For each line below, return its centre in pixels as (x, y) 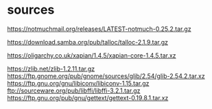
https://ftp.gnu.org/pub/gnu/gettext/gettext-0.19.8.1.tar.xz (88, 97)
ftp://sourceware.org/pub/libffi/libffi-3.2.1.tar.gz (74, 90)
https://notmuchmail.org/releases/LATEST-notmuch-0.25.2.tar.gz (99, 29)
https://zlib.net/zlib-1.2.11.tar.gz (51, 69)
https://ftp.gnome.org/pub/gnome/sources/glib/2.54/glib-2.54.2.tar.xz (106, 76)
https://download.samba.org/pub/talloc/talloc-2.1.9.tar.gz (87, 42)
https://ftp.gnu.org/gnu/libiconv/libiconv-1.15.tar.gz (78, 83)
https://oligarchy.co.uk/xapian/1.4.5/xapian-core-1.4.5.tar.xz (92, 55)
